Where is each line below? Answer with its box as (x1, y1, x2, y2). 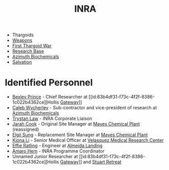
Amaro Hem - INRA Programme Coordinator (12, 148, 105, 154)
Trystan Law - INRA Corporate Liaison (12, 115, 92, 122)
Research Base (12, 48, 44, 54)
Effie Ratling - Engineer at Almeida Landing (12, 142, 103, 149)
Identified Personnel (5, 77, 93, 88)
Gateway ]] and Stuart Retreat (60, 159, 122, 165)
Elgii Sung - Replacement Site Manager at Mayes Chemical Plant (12, 132, 148, 138)
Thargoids (12, 32, 34, 38)
